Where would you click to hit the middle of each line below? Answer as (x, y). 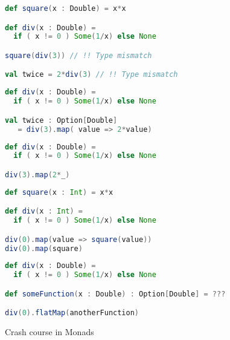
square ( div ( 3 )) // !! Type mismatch (78, 55)
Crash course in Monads (50, 332)
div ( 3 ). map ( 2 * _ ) (37, 175)
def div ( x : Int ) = (44, 211)
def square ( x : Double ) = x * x (65, 8)
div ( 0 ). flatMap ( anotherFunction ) (72, 313)
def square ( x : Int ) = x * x (59, 192)
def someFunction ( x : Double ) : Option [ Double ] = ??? (115, 294)
